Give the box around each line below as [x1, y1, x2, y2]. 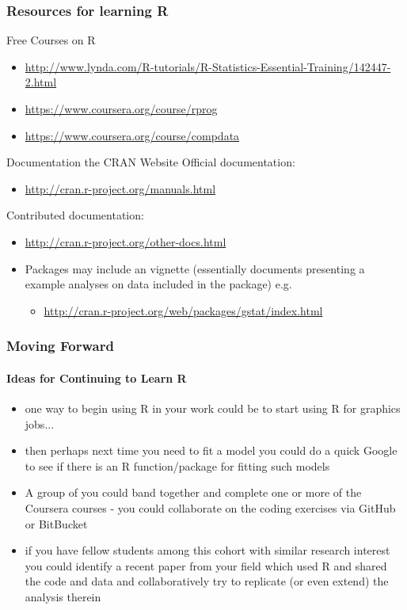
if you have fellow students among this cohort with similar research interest [25, 542, 390, 559]
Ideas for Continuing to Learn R [6, 369, 187, 386]
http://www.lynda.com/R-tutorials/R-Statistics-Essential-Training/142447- [25, 58, 391, 74]
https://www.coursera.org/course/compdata [25, 127, 240, 143]
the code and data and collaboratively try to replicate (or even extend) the [25, 573, 389, 589]
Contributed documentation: [6, 207, 144, 223]
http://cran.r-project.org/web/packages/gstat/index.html [44, 302, 323, 318]
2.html [25, 74, 57, 90]
